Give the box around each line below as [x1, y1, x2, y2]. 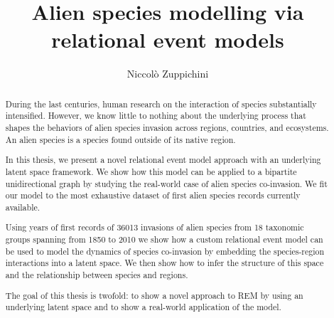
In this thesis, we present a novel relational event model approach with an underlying [5, 154, 321, 166]
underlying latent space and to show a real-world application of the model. [5, 301, 281, 313]
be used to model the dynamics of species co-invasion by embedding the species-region [5, 245, 325, 257]
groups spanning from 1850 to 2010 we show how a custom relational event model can [5, 233, 323, 245]
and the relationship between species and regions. [5, 269, 188, 281]
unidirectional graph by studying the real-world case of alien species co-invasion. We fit [5, 177, 328, 189]
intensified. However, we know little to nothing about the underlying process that [5, 110, 306, 122]
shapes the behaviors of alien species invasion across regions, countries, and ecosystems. [5, 122, 329, 134]
